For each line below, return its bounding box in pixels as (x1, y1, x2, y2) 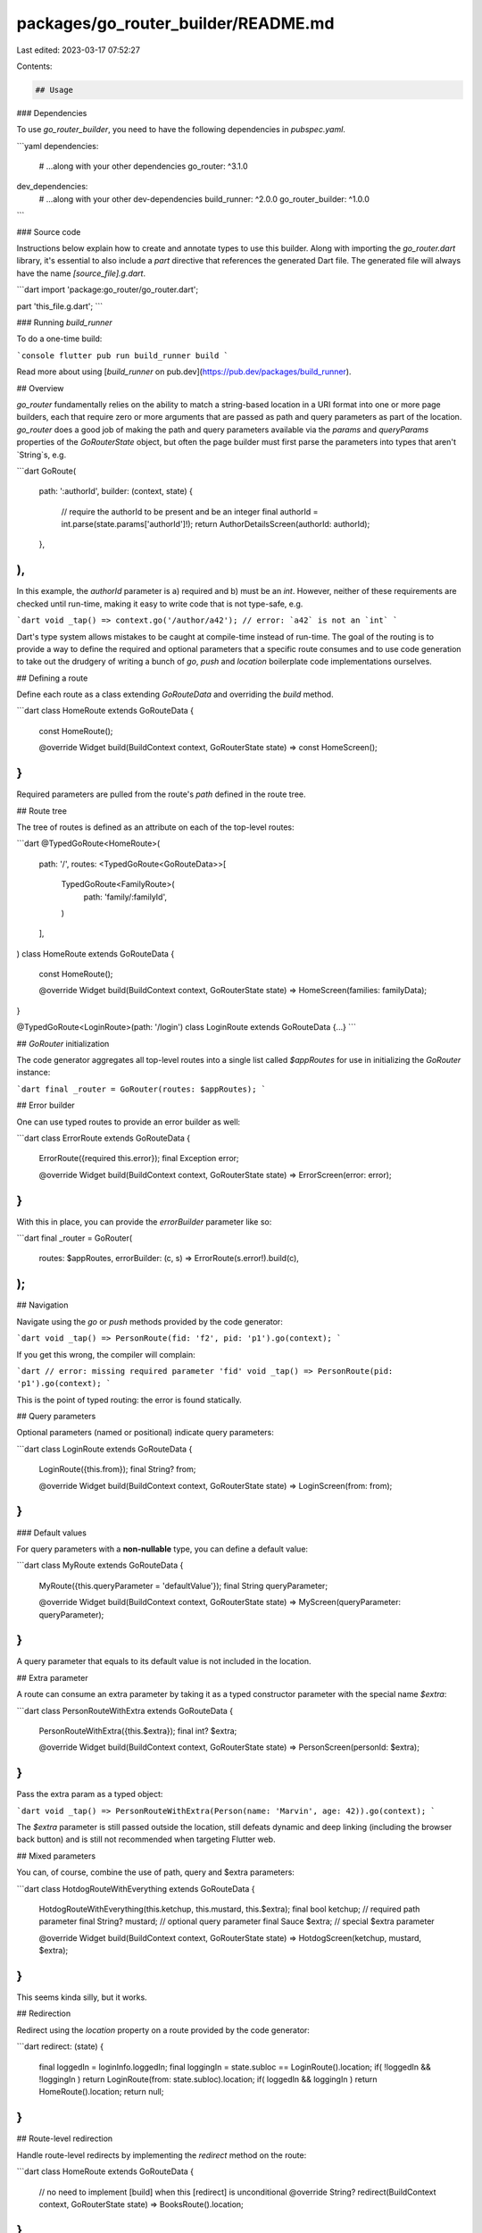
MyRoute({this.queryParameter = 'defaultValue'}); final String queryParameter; (38, 1580, 328, 1591)
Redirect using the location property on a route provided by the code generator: (16, 2024, 310, 2036)
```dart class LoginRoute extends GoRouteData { (16, 1443, 193, 1454)
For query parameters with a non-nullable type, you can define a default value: (16, 1543, 308, 1554)
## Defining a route (16, 673, 88, 683)
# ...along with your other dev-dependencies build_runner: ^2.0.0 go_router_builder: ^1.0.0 (38, 193, 370, 205)
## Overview (16, 382, 64, 393)
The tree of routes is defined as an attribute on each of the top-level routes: (16, 822, 295, 832)
